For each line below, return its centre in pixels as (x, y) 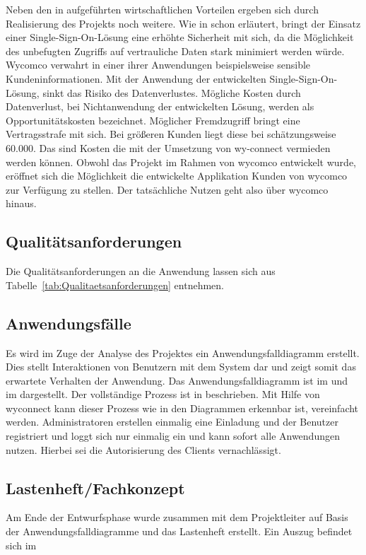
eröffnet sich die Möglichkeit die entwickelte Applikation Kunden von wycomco (177, 176)
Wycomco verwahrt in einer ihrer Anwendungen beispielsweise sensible (158, 65)
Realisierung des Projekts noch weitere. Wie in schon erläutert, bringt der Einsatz (183, 23)
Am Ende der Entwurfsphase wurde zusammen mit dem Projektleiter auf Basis (177, 517)
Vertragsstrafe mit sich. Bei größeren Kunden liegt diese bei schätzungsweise (171, 134)
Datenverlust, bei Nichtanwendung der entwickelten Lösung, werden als (160, 106)
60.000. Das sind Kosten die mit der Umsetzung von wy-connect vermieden (168, 147)
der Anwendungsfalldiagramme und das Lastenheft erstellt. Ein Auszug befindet (179, 531)
